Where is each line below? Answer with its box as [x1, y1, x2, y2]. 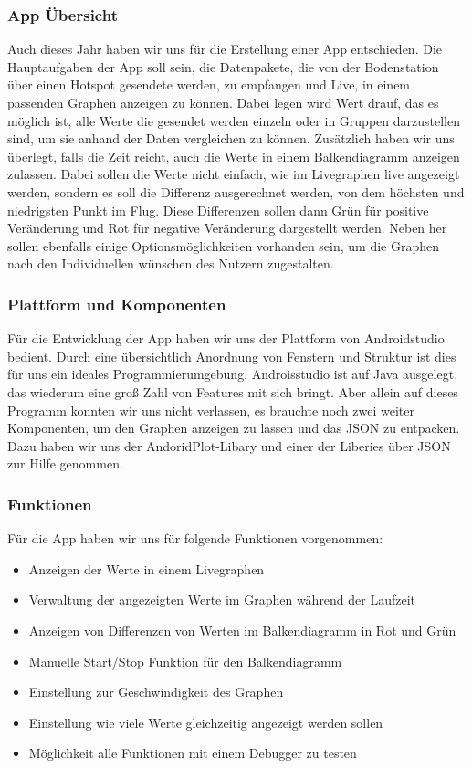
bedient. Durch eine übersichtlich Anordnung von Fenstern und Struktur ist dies [7, 346, 456, 365]
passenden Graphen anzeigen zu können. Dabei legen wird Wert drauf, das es [7, 93, 439, 111]
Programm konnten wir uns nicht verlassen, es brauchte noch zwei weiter [7, 400, 414, 419]
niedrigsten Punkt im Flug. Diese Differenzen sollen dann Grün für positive [7, 200, 429, 219]
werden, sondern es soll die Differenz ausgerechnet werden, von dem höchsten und [7, 182, 465, 201]
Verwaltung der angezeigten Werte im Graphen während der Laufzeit [28, 590, 416, 609]
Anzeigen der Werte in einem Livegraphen [28, 559, 265, 578]
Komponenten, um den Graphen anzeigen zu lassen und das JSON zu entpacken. [7, 418, 460, 437]
